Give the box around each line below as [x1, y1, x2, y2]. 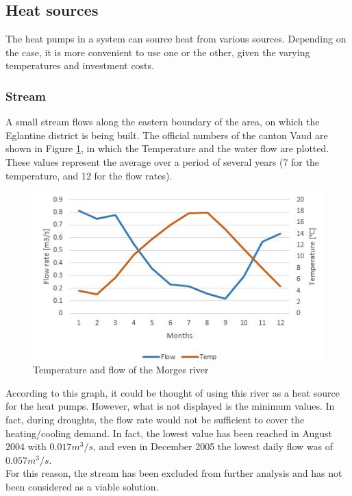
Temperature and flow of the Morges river [33, 362, 209, 377]
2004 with [5, 439, 47, 454]
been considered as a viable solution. [5, 479, 159, 493]
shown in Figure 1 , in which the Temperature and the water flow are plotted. [5, 141, 329, 156]
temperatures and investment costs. [5, 58, 154, 73]
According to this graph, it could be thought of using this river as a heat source [5, 385, 340, 399]
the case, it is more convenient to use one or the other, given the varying [5, 45, 310, 59]
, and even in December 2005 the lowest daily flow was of [93, 439, 333, 454]
